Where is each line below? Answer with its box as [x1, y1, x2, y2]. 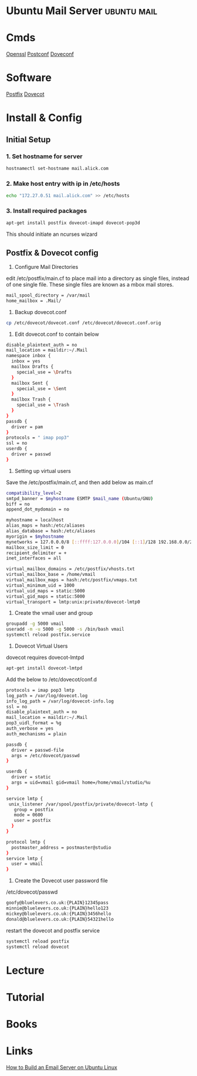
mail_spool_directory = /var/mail [6, 292, 91, 298]
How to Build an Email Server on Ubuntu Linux [6, 1064, 117, 1071]
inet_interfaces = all [6, 555, 62, 561]
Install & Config [6, 111, 82, 125]
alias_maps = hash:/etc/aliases [6, 522, 85, 529]
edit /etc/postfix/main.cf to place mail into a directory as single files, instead [6, 275, 189, 282]
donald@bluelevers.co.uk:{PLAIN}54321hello [6, 916, 114, 922]
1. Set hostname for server [6, 152, 83, 160]
